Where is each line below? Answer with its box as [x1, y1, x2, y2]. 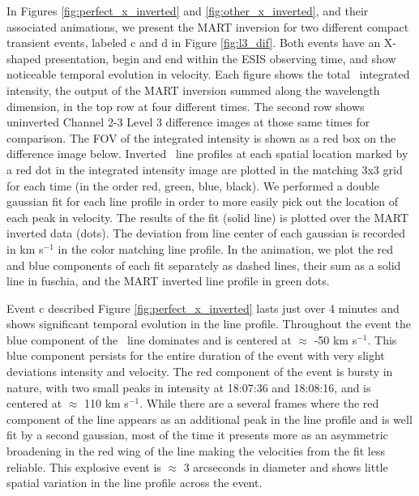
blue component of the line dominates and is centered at [6, 331, 292, 348]
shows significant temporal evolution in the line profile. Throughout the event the [6, 315, 411, 332]
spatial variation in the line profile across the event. [6, 474, 263, 491]
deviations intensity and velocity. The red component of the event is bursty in [6, 363, 393, 380]
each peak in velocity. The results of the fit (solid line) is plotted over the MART [6, 208, 409, 225]
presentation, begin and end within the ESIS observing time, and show [45, 49, 396, 66]
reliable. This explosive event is [6, 458, 161, 475]
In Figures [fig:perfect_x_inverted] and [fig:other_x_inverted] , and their [6, 2, 369, 19]
